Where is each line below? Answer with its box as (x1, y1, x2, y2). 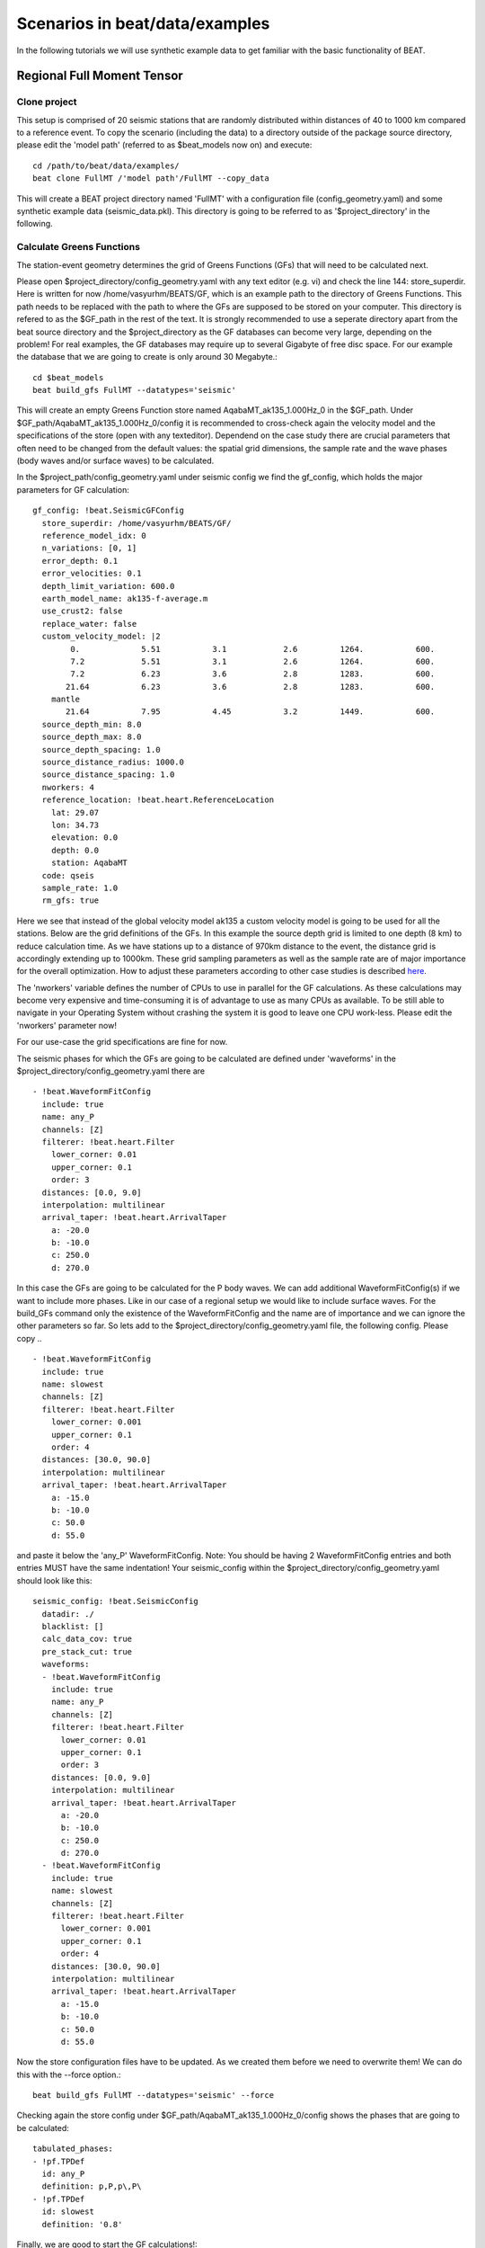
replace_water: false (41, 619, 137, 629)
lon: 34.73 (50, 819, 100, 830)
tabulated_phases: (32, 2144, 114, 2154)
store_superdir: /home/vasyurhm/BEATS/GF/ (41, 518, 233, 528)
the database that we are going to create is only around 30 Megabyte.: (16, 352, 278, 362)
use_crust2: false (41, 606, 123, 616)
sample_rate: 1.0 (41, 882, 119, 893)
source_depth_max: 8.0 (41, 732, 142, 742)
